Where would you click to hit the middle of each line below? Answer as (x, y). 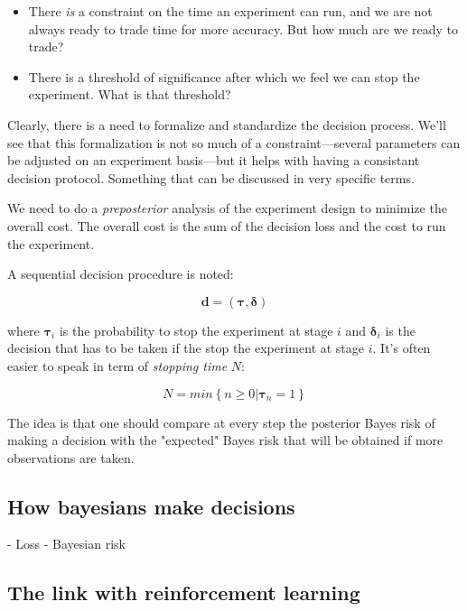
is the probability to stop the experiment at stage (196, 330)
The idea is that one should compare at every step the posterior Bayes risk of (221, 422)
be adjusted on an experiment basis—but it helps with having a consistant (214, 160)
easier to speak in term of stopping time (117, 365)
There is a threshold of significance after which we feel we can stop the (224, 76)
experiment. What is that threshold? (130, 94)
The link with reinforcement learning (184, 592)
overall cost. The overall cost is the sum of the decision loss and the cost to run (227, 225)
